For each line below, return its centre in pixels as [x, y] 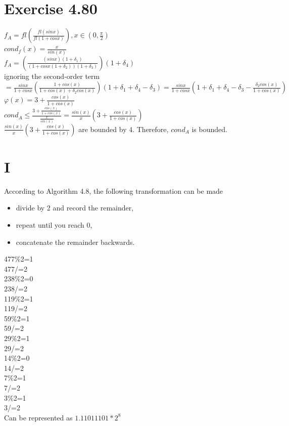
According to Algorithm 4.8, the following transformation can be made [114, 190]
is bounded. [209, 129]
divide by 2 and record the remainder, [75, 208]
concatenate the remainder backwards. [75, 242]
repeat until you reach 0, [54, 225]
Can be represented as [38, 417]
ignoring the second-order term [52, 76]
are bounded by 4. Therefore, [124, 129]
